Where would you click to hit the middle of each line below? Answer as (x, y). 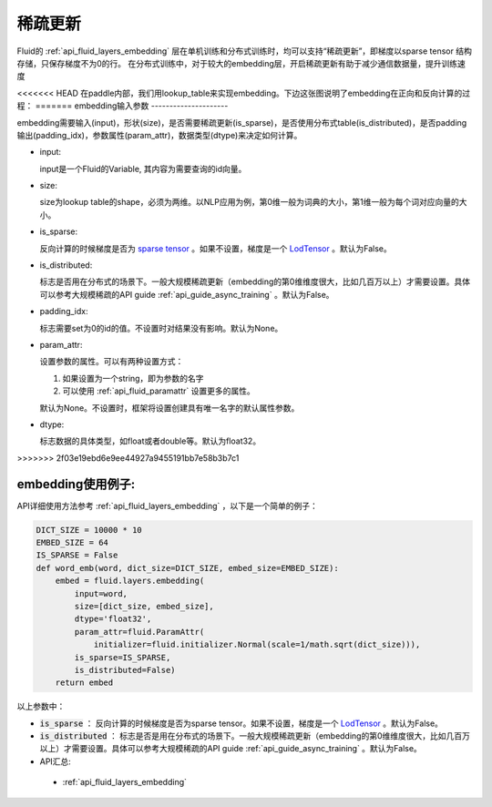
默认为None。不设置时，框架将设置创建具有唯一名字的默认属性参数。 (169, 408)
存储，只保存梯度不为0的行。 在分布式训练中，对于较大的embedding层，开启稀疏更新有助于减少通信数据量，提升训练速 (241, 63)
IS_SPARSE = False (77, 555)
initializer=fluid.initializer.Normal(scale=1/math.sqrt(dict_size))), (257, 645)
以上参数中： (41, 707)
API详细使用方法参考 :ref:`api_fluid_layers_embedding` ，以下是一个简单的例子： (167, 506)
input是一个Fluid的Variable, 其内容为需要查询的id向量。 (143, 169)
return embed (84, 683)
